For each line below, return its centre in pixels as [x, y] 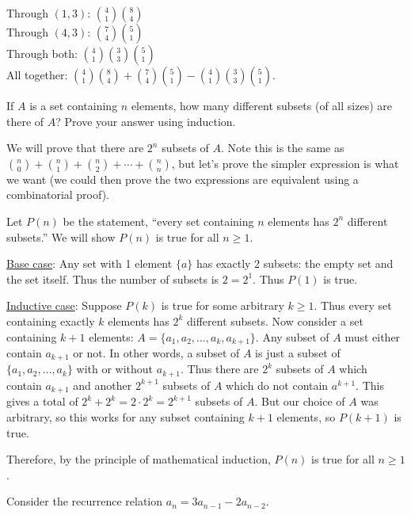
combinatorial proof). [58, 195]
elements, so [306, 416]
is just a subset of [298, 352]
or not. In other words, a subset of [156, 352]
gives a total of [42, 401]
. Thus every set [353, 305]
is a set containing [74, 105]
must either [373, 336]
